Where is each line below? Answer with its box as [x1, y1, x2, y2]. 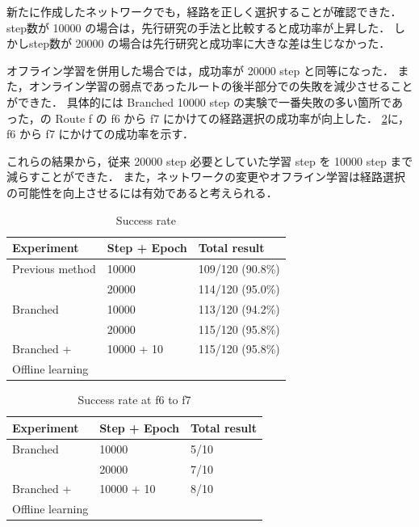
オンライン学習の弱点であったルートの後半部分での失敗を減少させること [28, 78, 413, 95]
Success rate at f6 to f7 [78, 391, 191, 408]
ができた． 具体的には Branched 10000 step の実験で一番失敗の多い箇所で [6, 93, 392, 110]
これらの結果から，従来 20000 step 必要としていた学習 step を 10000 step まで [6, 152, 413, 169]
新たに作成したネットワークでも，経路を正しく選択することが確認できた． [6, 3, 402, 19]
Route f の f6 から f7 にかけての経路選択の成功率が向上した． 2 [55, 109, 388, 126]
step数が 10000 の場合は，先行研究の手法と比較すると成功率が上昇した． [6, 19, 391, 36]
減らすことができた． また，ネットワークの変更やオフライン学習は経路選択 [6, 168, 406, 185]
